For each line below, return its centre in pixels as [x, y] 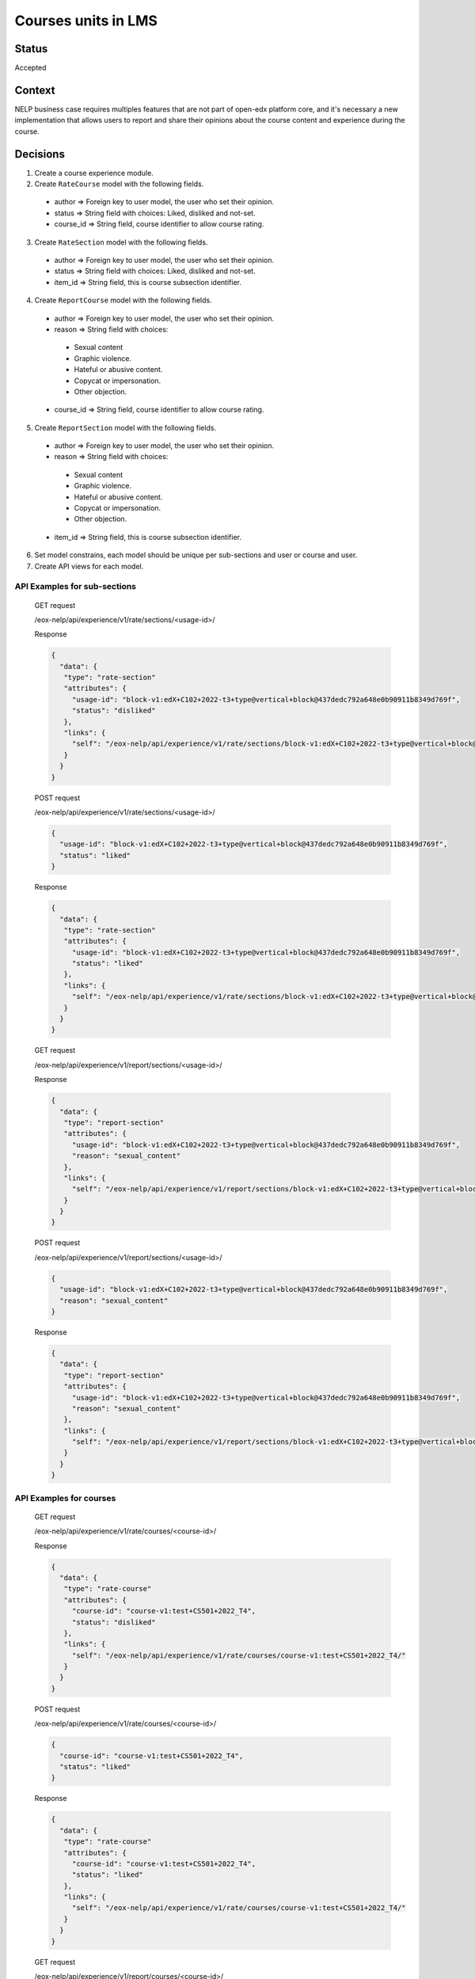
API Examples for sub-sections [76, 587]
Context [35, 90]
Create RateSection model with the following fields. [121, 242]
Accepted [30, 68]
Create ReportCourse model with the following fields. [123, 300]
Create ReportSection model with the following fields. [125, 427]
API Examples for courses [65, 1498]
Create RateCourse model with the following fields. [119, 184]
